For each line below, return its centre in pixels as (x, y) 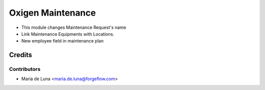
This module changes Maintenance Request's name (74, 27)
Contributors (25, 69)
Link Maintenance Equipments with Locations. (68, 34)
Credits (21, 55)
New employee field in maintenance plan (63, 41)
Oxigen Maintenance (53, 13)
